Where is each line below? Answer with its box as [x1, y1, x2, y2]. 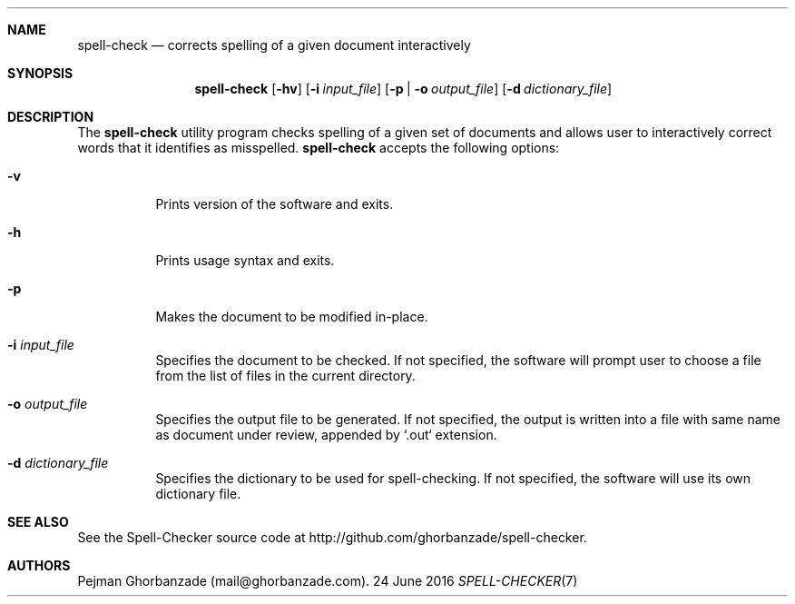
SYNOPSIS [7, 65, 74, 81]
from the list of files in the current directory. [155, 368, 416, 383]
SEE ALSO [7, 514, 69, 530]
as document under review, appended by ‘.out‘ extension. [155, 427, 497, 442]
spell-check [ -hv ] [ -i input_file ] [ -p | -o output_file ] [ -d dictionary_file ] [194, 81, 613, 96]
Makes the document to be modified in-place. [155, 309, 428, 324]
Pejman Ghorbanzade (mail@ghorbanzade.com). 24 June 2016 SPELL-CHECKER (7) [77, 573, 578, 589]
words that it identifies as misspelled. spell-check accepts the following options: [77, 140, 560, 155]
